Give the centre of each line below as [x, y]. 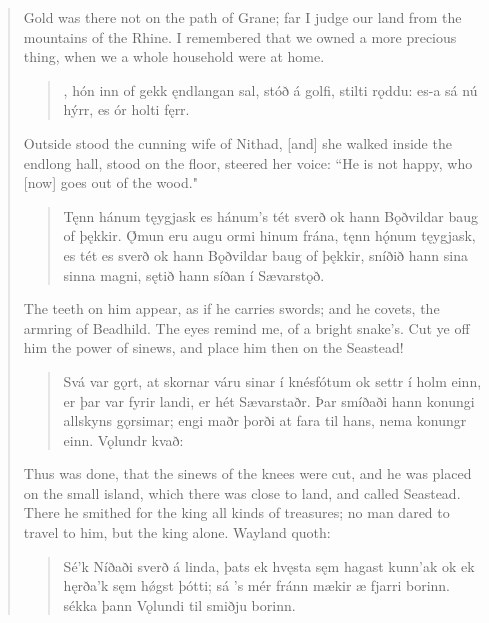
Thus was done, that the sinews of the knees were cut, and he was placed [247, 473]
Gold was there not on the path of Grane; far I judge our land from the [242, 17]
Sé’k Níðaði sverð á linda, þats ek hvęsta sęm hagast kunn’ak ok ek [269, 565]
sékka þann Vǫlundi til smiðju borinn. [179, 604]
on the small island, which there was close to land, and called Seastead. [242, 492]
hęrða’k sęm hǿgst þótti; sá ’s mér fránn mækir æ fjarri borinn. [256, 585]
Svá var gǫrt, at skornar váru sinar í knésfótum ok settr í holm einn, [272, 380]
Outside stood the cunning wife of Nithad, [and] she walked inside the [237, 142]
